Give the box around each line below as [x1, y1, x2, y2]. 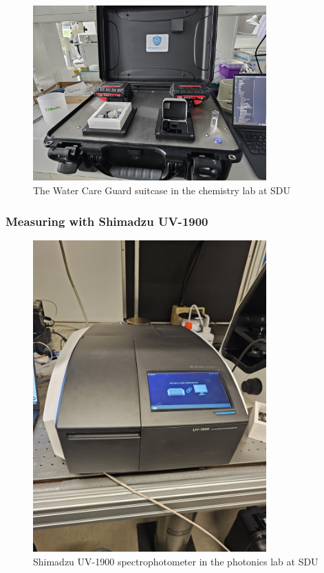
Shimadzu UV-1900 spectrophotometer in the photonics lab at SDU [33, 554, 318, 568]
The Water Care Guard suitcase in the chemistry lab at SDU [33, 183, 290, 197]
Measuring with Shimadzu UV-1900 [6, 212, 208, 229]
